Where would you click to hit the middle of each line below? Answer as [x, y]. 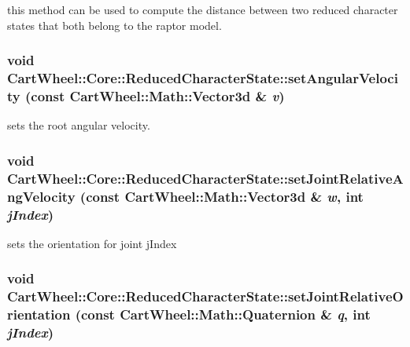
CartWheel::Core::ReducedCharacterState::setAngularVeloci [203, 78]
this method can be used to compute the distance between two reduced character [203, 9]
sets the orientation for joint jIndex [92, 243]
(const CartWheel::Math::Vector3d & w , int [222, 196]
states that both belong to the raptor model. [115, 25]
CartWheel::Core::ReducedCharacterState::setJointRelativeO [205, 296]
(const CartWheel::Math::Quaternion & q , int [223, 314]
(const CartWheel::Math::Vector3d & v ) [155, 95]
